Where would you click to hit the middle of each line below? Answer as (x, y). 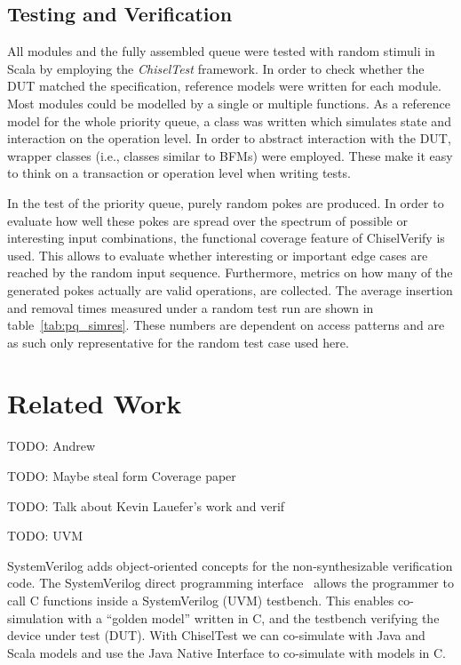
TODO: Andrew (52, 446)
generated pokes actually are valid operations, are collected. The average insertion (230, 289)
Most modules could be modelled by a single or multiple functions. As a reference (229, 103)
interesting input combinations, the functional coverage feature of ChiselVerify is (226, 238)
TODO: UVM (45, 536)
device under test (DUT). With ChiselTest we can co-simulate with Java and (216, 635)
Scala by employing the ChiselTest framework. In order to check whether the (216, 68)
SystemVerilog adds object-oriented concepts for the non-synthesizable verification (230, 565)
